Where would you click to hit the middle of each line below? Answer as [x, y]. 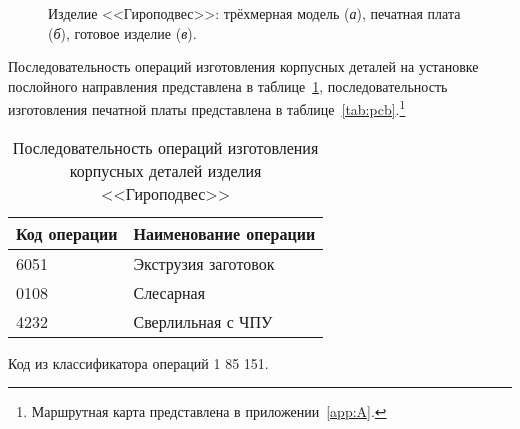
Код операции [67, 233]
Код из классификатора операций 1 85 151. [138, 362]
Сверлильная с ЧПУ [203, 321]
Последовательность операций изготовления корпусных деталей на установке [243, 66]
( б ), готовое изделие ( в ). [122, 32]
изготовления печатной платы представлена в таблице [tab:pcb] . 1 [207, 108]
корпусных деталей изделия [165, 170]
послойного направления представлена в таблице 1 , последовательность [228, 85]
